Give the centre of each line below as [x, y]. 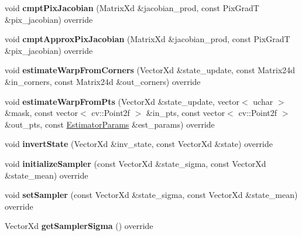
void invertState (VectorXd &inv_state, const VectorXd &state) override [139, 144]
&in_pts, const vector [186, 113]
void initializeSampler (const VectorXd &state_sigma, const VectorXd [135, 163]
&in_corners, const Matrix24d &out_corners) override [103, 81]
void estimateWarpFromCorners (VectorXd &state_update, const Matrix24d [150, 70]
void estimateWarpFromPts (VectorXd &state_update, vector [122, 101]
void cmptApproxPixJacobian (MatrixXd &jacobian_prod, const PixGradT [147, 39]
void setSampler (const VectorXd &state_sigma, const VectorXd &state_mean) [151, 195]
